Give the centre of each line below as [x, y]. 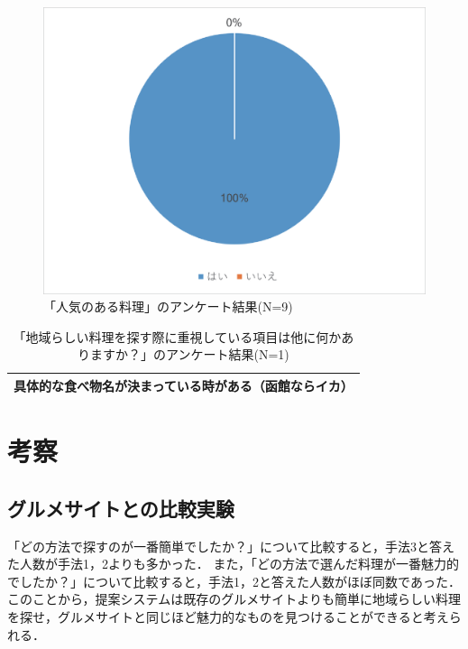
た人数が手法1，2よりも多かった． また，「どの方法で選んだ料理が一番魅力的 [234, 564]
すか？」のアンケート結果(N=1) [196, 354]
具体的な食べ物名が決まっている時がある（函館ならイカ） [184, 385]
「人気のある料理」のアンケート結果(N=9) [168, 306]
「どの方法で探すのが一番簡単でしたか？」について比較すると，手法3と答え [231, 546]
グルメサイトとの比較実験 [121, 508]
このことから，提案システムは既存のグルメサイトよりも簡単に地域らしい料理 [234, 599]
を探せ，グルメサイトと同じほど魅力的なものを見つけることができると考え [228, 617]
